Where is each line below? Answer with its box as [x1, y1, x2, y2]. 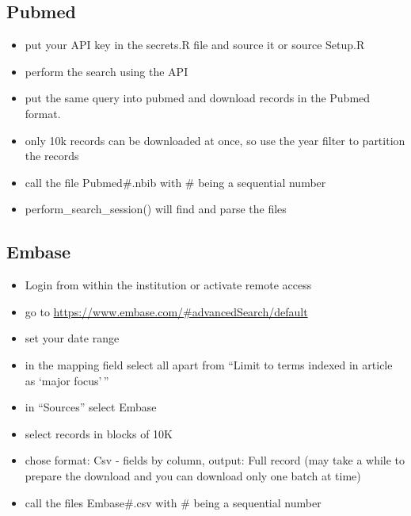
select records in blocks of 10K [25, 425, 173, 441]
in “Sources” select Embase [25, 399, 157, 415]
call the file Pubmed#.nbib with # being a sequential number [25, 174, 326, 190]
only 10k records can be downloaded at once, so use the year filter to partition [25, 132, 405, 148]
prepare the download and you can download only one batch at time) [25, 467, 361, 484]
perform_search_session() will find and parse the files [25, 201, 287, 217]
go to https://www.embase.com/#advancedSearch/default [25, 303, 308, 319]
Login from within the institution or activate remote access [25, 277, 312, 293]
